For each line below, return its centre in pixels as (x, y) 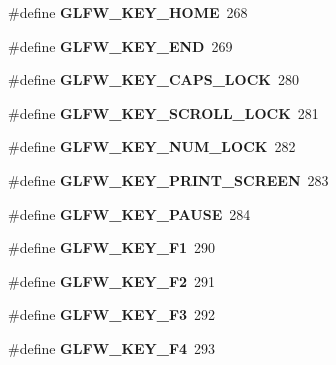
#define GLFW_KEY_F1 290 (112, 247)
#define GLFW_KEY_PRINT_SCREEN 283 (168, 179)
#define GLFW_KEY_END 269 (120, 45)
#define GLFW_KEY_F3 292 (112, 314)
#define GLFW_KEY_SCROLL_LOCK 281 (163, 112)
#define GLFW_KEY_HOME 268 (128, 12)
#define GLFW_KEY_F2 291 (112, 280)
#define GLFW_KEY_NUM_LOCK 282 (152, 146)
